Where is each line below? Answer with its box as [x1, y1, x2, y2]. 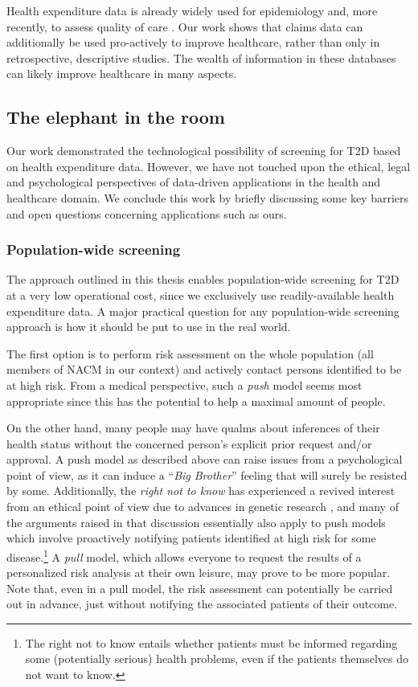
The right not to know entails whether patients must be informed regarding [25, 634, 398, 651]
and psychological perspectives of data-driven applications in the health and [6, 174, 381, 190]
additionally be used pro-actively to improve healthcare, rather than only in [6, 34, 380, 51]
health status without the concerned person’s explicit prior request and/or [6, 435, 372, 452]
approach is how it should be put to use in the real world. [6, 318, 291, 335]
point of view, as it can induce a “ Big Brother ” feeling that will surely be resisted [6, 466, 408, 483]
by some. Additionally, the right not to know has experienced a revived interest [6, 482, 395, 499]
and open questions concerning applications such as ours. [6, 205, 287, 222]
